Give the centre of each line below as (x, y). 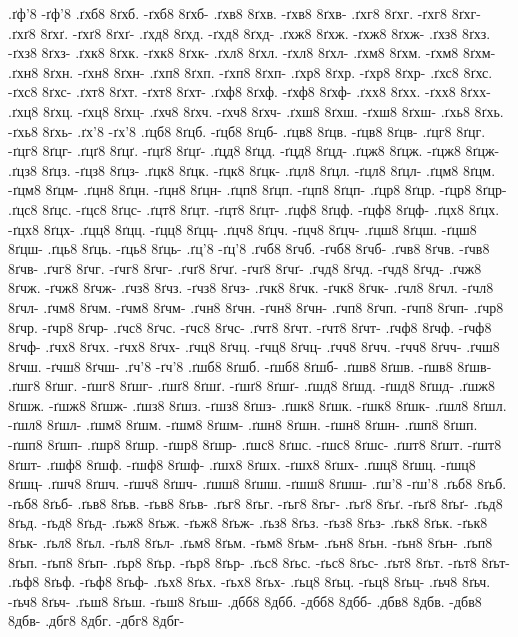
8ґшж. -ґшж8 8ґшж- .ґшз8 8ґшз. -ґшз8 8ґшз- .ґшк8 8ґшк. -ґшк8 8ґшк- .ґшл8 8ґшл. (257, 404)
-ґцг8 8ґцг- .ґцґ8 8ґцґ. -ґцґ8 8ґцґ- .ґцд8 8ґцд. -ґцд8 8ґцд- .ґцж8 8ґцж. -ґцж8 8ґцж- (254, 150)
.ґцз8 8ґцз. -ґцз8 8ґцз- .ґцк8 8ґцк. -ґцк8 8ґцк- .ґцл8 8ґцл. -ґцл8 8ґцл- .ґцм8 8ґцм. (252, 169)
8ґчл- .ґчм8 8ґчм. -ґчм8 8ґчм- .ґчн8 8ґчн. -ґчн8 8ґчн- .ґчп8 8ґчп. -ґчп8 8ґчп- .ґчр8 (256, 306)
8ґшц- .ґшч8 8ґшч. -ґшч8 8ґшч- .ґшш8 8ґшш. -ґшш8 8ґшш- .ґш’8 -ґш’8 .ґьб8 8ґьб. (257, 483)
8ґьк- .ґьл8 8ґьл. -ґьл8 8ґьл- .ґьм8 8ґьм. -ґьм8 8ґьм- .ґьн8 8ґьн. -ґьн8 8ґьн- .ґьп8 (250, 542)
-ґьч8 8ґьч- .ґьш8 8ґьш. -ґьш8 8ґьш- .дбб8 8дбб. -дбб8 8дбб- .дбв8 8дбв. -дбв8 (245, 600)
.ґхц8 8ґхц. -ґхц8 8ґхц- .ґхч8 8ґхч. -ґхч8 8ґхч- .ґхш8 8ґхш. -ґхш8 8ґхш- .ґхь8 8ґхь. (256, 110)
